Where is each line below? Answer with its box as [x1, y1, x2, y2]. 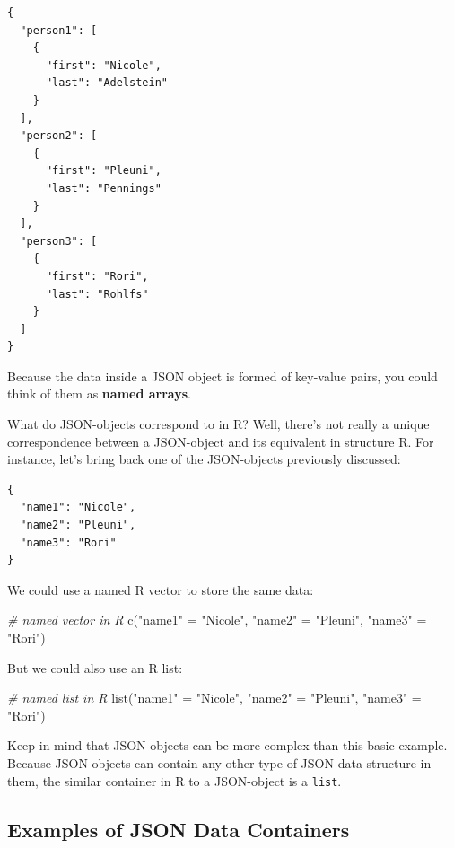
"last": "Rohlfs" [45, 287, 149, 301]
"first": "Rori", [45, 269, 149, 283]
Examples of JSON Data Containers [7, 815, 350, 843]
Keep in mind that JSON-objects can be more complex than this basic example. [7, 736, 448, 755]
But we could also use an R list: [7, 658, 183, 677]
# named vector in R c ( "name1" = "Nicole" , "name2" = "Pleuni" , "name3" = [7, 610, 427, 629]
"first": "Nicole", [45, 58, 162, 72]
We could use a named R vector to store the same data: [7, 580, 314, 599]
